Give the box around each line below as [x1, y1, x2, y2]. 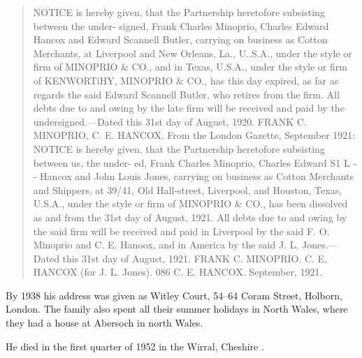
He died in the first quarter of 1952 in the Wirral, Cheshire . [6, 338, 264, 353]
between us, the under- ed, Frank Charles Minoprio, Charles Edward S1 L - [33, 155, 357, 170]
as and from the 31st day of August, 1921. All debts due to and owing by [33, 209, 347, 224]
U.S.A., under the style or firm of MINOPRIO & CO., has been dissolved [33, 196, 348, 211]
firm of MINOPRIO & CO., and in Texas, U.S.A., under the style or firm [33, 59, 347, 74]
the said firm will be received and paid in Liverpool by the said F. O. [33, 223, 330, 238]
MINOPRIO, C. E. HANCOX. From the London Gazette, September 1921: [33, 128, 356, 142]
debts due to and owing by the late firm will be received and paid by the [33, 100, 345, 115]
